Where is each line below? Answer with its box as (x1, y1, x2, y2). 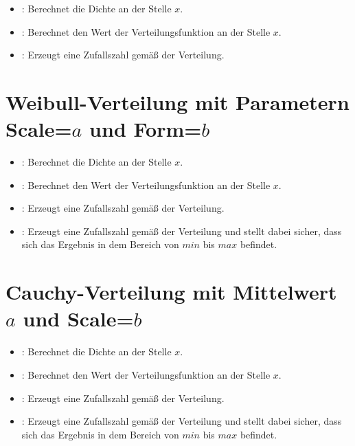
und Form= (89, 115, 202, 143)
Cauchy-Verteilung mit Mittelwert (5, 278, 337, 306)
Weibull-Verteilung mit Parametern (5, 87, 350, 115)
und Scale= (23, 304, 134, 333)
